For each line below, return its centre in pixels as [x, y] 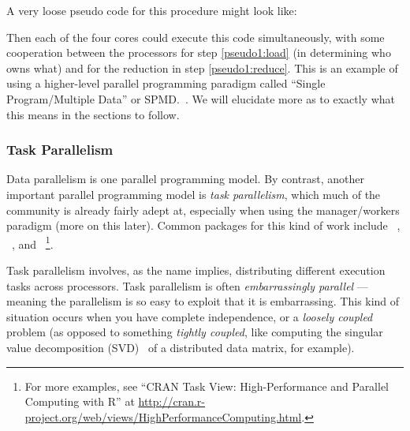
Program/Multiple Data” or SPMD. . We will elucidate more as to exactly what [201, 98]
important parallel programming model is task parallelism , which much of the [194, 194]
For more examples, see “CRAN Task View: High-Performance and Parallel [207, 386]
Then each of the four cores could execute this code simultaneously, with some [196, 37]
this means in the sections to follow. [93, 114]
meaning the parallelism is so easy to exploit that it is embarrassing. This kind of [203, 301]
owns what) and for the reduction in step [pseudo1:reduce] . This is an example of [202, 67]
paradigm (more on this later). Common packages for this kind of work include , [203, 225]
